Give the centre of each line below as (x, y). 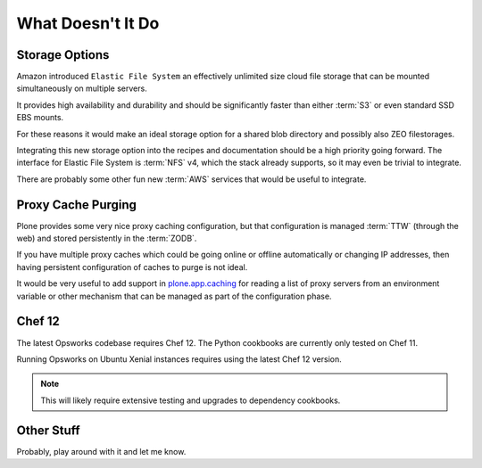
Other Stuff (48, 430)
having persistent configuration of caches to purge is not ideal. (132, 267)
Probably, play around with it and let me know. (101, 451)
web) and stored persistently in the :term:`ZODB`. (107, 238)
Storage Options (63, 55)
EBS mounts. (40, 118)
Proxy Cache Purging (77, 205)
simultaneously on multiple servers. (82, 88)
